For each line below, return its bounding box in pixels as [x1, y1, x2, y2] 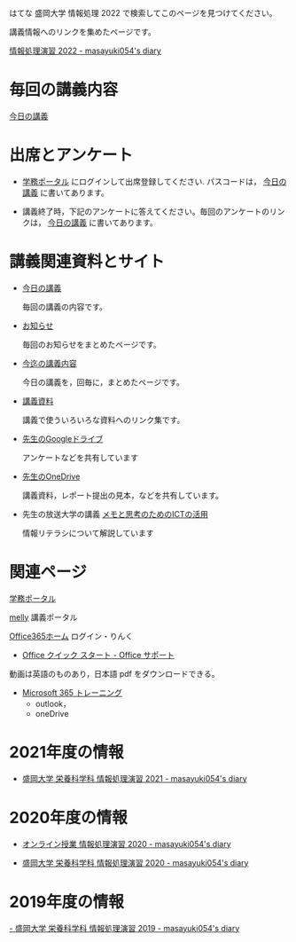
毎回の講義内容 [9, 80, 119, 100]
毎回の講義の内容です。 [21, 301, 108, 312]
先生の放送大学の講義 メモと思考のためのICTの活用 [21, 508, 208, 519]
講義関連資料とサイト [9, 252, 166, 272]
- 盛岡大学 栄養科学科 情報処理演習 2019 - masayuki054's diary [9, 922, 240, 933]
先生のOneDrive [21, 471, 81, 482]
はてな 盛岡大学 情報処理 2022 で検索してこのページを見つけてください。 [9, 8, 277, 18]
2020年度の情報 [9, 807, 129, 828]
